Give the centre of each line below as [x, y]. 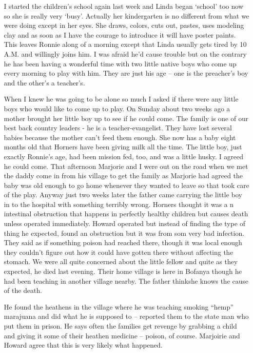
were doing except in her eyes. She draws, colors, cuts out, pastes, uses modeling [124, 25]
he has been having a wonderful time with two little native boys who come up [120, 63]
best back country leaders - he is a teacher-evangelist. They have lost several [118, 128]
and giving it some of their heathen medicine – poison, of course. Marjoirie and [122, 335]
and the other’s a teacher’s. [45, 82]
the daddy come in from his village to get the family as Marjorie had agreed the [123, 176]
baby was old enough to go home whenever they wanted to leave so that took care [127, 185]
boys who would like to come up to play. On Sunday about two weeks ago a [117, 108]
